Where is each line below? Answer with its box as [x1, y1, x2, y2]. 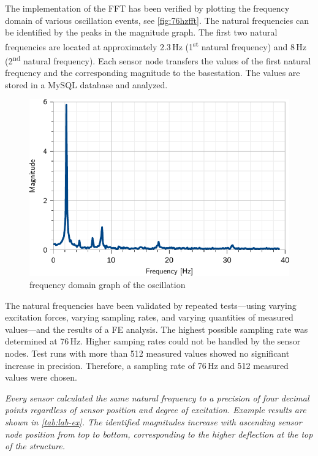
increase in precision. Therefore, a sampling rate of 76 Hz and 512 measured [5, 359, 289, 371]
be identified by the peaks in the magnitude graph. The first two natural [5, 26, 278, 39]
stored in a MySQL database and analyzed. [5, 78, 168, 91]
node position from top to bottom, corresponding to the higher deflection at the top [5, 427, 313, 440]
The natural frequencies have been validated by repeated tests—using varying [5, 298, 297, 311]
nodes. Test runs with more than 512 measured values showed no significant [5, 347, 290, 360]
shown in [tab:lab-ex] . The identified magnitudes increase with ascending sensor [5, 416, 302, 428]
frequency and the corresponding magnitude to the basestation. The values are [5, 66, 300, 79]
